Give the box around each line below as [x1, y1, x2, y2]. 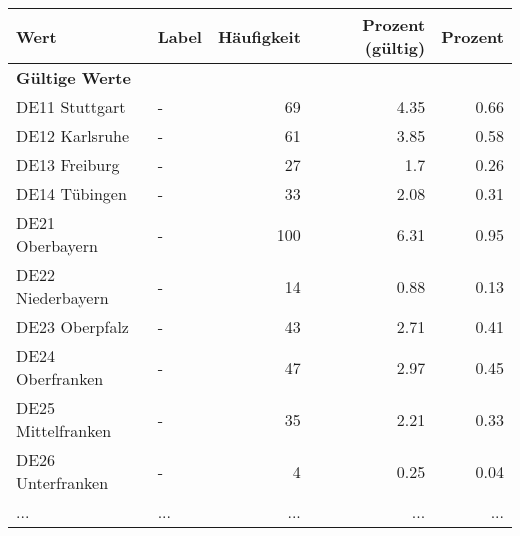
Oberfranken [16, 367, 104, 390]
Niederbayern [16, 286, 109, 309]
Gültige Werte [16, 66, 131, 89]
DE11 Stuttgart [16, 95, 126, 118]
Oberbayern [16, 234, 98, 257]
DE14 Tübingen [16, 182, 127, 205]
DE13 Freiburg [16, 153, 120, 176]
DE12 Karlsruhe [16, 124, 130, 147]
